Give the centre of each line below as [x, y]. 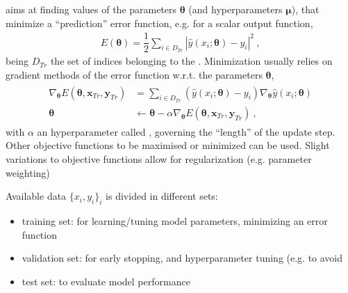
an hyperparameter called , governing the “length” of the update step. [186, 131]
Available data [36, 196]
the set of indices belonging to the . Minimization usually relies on [191, 61]
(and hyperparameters [235, 9]
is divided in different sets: [162, 196]
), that [305, 9]
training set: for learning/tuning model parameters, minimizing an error [175, 220]
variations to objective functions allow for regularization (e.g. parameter [159, 158]
